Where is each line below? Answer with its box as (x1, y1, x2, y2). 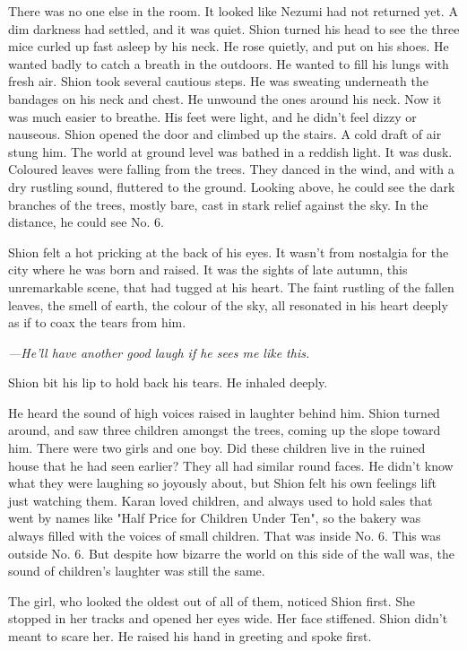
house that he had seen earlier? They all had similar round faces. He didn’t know (8, 456, 454, 474)
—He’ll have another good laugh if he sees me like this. (8, 343, 310, 361)
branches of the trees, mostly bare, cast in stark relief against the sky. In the (8, 195, 428, 213)
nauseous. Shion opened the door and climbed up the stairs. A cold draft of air (8, 125, 442, 143)
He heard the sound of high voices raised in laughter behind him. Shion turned (8, 403, 440, 421)
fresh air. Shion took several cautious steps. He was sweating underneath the (8, 72, 428, 91)
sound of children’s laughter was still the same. (8, 561, 265, 580)
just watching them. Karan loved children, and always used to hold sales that (8, 490, 433, 509)
